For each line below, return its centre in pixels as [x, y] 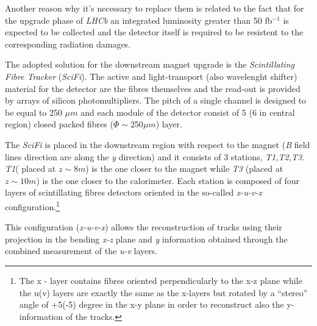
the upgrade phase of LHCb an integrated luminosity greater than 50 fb [139, 20]
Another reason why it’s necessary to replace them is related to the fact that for [155, 8]
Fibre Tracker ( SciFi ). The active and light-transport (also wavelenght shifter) [151, 76]
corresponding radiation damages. [68, 44]
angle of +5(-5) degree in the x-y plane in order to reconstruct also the [151, 304]
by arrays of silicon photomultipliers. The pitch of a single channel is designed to [156, 100]
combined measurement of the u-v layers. [81, 251]
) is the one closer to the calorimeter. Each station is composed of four [168, 180]
